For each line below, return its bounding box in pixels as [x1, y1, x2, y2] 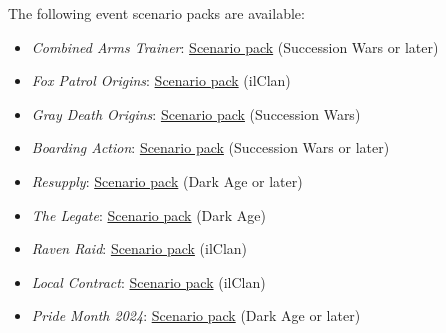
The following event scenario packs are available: [8, 3, 305, 23]
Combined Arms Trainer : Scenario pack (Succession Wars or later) [31, 36, 439, 57]
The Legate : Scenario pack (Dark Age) [31, 204, 267, 225]
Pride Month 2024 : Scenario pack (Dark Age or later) [31, 305, 361, 326]
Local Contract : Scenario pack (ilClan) [31, 271, 266, 292]
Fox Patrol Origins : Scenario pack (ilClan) [31, 70, 291, 91]
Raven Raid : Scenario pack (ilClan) [31, 238, 248, 259]
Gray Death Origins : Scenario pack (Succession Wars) [31, 103, 361, 124]
